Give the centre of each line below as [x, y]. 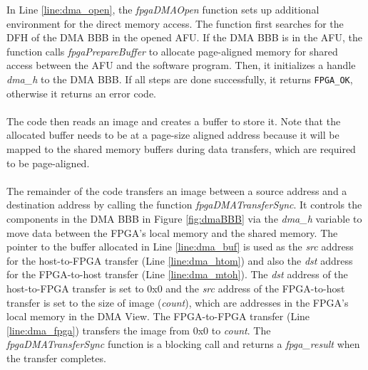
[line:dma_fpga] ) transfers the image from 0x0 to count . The [139, 330]
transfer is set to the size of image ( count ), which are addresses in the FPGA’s [178, 302]
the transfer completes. [56, 358]
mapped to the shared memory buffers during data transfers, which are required [181, 149]
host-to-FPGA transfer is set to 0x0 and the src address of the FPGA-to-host [176, 288]
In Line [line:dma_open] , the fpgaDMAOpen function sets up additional [163, 9]
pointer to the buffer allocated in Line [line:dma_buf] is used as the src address [180, 247]
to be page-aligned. [48, 163]
